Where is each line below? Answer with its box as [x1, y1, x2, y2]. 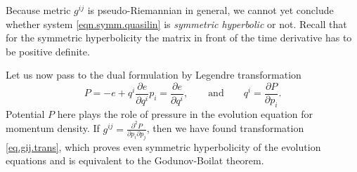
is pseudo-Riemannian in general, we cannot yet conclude [87, 3, 334, 17]
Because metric [6, 3, 71, 17]
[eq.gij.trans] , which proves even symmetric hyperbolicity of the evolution [6, 139, 321, 154]
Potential [6, 106, 45, 121]
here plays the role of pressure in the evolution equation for [57, 106, 313, 121]
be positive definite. [6, 44, 90, 58]
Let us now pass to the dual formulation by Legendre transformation [6, 67, 301, 82]
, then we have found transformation [146, 121, 304, 135]
